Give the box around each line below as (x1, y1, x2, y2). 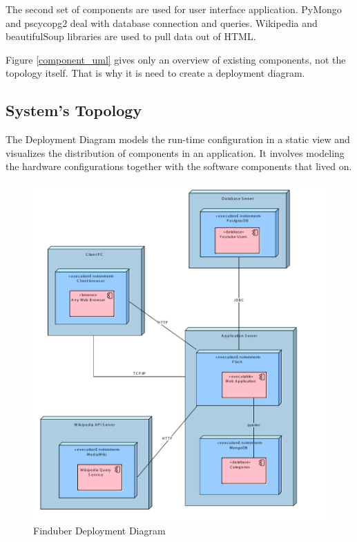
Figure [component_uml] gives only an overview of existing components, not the (6, 52, 346, 66)
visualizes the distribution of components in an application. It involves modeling (6, 145, 345, 160)
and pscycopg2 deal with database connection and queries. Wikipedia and (6, 15, 318, 30)
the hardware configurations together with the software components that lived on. (6, 159, 352, 174)
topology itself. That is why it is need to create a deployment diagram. (6, 66, 305, 80)
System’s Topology (6, 100, 142, 121)
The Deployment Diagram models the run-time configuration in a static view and (6, 132, 350, 147)
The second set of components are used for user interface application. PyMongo (6, 2, 342, 16)
